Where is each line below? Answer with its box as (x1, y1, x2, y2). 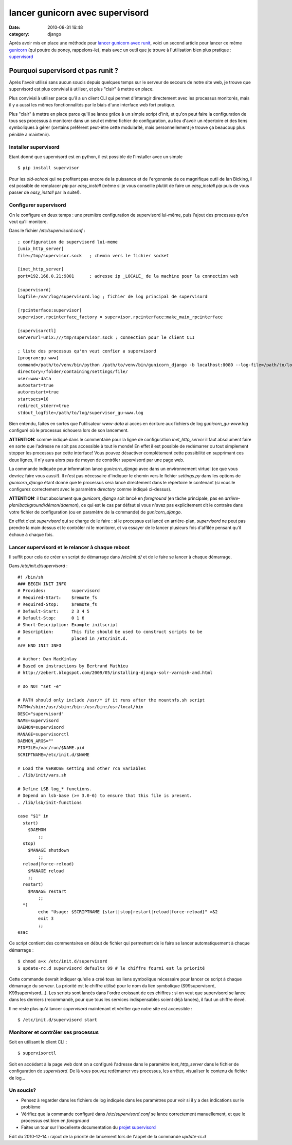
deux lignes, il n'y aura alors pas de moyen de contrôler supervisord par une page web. (9, 457, 184, 463)
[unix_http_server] (18, 246, 64, 251)
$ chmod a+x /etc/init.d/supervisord (18, 959, 108, 964)
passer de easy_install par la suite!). (9, 189, 81, 195)
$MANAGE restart (27, 888, 67, 894)
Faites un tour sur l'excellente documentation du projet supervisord (21, 1125, 156, 1130)
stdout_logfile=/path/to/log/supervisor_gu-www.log (18, 410, 144, 415)
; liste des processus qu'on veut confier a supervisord (18, 348, 157, 354)
